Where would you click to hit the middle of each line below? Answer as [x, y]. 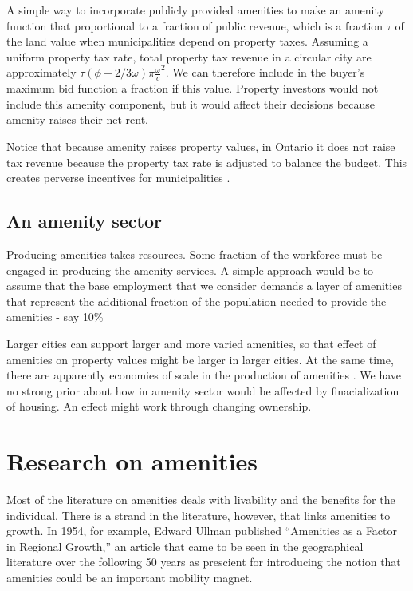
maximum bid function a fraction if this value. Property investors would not [193, 88]
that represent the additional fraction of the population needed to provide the [197, 301]
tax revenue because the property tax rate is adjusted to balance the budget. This [207, 162]
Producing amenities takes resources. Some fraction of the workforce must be [195, 254]
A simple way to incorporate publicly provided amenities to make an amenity [195, 10]
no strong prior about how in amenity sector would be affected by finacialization [203, 390]
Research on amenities [132, 461]
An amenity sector [85, 221]
